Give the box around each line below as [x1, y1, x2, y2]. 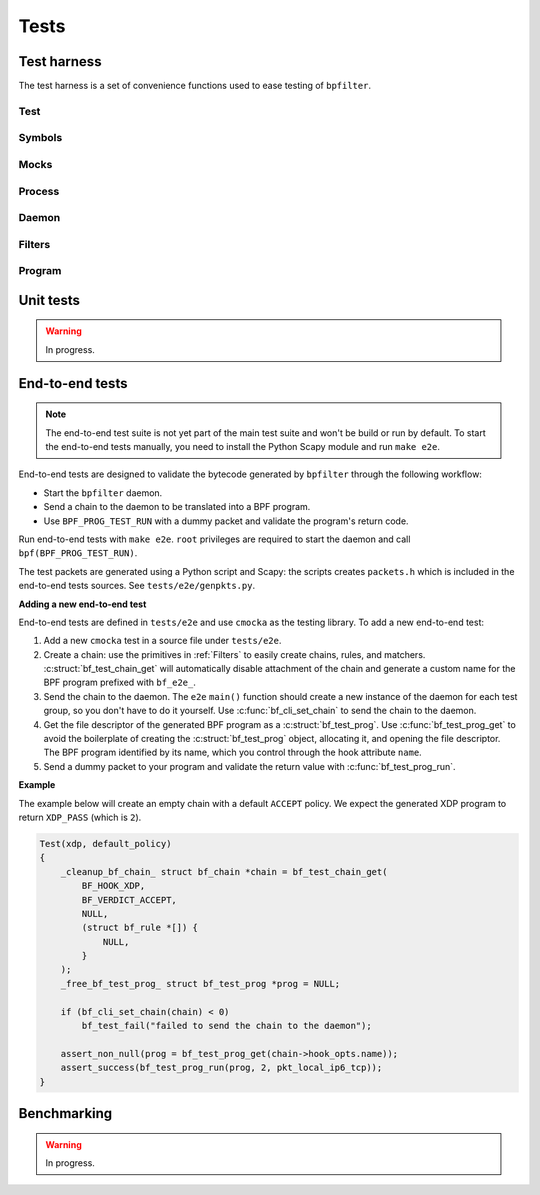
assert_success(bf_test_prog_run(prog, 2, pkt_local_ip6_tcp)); [60, 1062, 383, 1074]
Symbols [18, 131, 63, 145]
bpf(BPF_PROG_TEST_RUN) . [18, 547, 138, 559]
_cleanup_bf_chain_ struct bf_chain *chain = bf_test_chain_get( [60, 866, 388, 877]
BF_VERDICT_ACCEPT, [81, 894, 177, 905]
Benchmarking [18, 1105, 113, 1122]
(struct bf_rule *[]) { [81, 922, 199, 934]
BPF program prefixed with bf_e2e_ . [43, 676, 197, 689]
